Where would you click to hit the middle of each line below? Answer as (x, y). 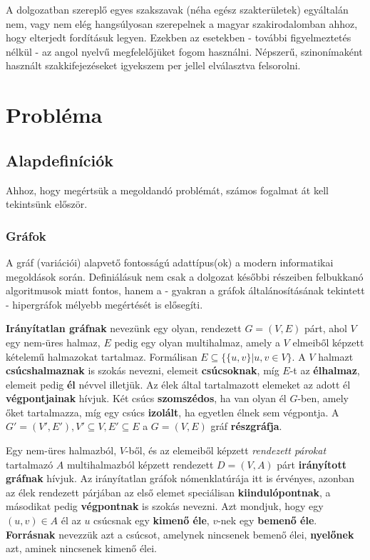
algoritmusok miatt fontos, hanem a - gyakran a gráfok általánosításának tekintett (185, 290)
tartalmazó (30, 464)
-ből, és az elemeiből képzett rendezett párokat (226, 450)
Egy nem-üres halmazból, (61, 450)
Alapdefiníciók (60, 160)
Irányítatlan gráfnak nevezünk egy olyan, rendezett (124, 328)
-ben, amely (323, 398)
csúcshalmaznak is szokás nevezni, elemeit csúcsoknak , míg (143, 370)
